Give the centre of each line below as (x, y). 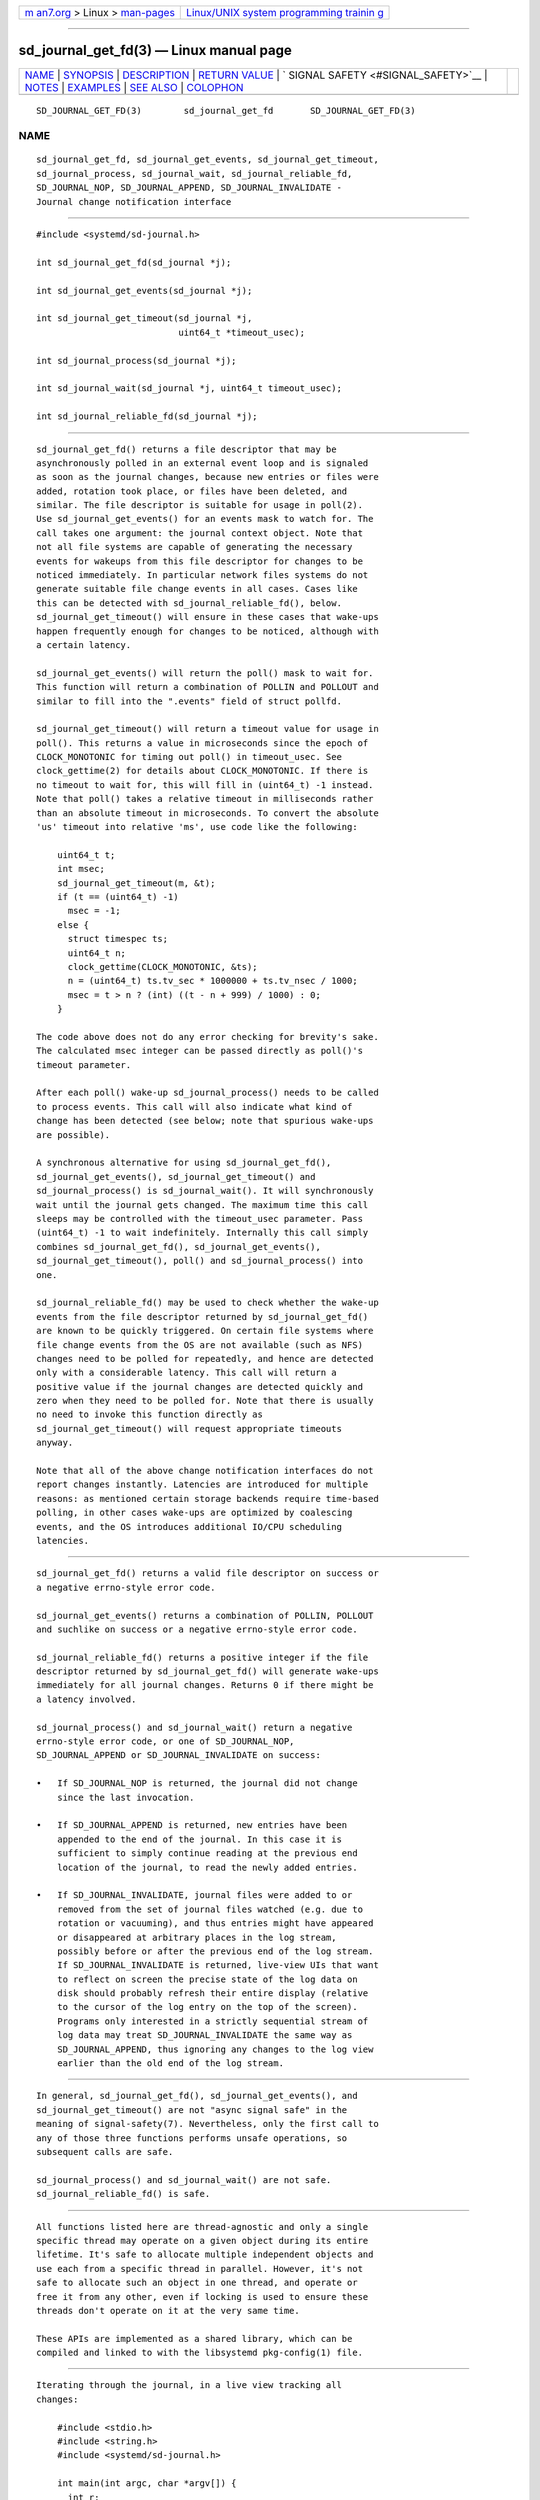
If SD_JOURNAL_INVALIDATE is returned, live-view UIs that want (217, 1965)
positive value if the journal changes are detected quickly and (200, 1386)
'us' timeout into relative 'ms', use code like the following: (197, 827)
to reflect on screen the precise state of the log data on (207, 1979)
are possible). (73, 1134)
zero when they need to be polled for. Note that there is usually (205, 1401)
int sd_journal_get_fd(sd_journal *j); (134, 262)
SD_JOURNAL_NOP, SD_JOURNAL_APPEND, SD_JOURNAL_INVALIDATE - (189, 188)
